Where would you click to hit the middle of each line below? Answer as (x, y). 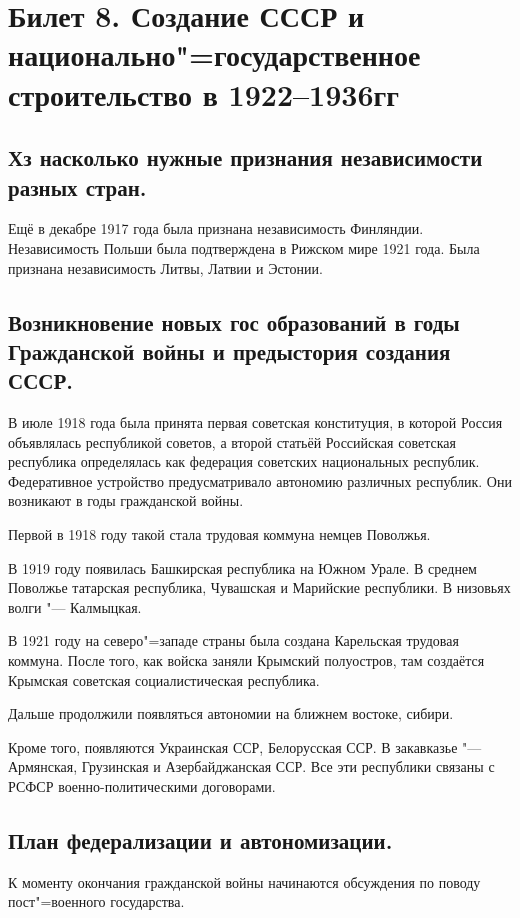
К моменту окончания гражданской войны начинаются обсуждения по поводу (244, 881)
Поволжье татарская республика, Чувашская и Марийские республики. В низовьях (259, 587)
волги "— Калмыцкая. (75, 606)
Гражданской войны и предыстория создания (229, 350)
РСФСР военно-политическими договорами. (142, 786)
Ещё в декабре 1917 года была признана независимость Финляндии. (216, 228)
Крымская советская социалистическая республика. (164, 679)
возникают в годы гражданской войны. (126, 500)
